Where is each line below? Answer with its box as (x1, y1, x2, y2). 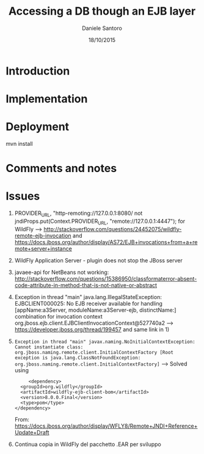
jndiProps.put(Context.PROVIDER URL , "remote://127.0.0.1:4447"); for (14, 217, 186, 226)
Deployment (5, 120, 70, 134)
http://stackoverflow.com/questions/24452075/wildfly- (43, 225, 182, 232)
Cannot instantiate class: (14, 344, 84, 350)
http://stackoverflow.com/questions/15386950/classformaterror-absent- (14, 275, 197, 282)
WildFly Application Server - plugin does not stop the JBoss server (14, 256, 183, 264)
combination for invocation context (14, 312, 103, 320)
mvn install (5, 140, 33, 148)
